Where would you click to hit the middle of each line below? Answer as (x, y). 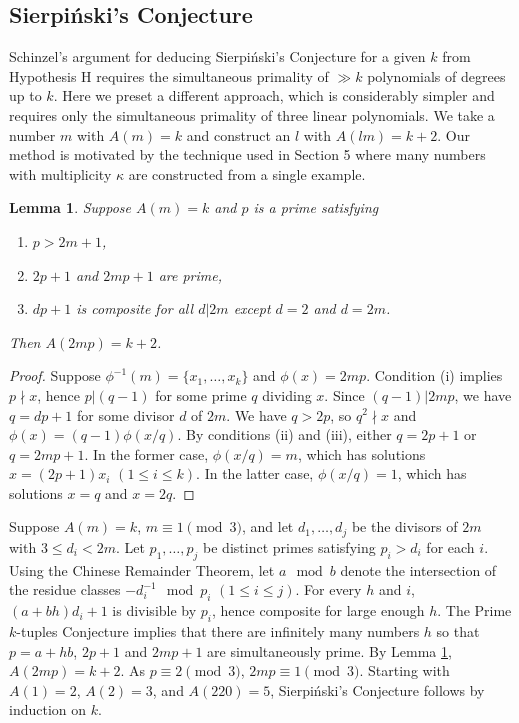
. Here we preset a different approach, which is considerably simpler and (274, 95)
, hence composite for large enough (318, 610)
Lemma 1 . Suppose (70, 207)
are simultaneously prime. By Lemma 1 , (329, 650)
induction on (48, 709)
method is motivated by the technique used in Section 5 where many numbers (247, 154)
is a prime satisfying (316, 207)
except (252, 308)
